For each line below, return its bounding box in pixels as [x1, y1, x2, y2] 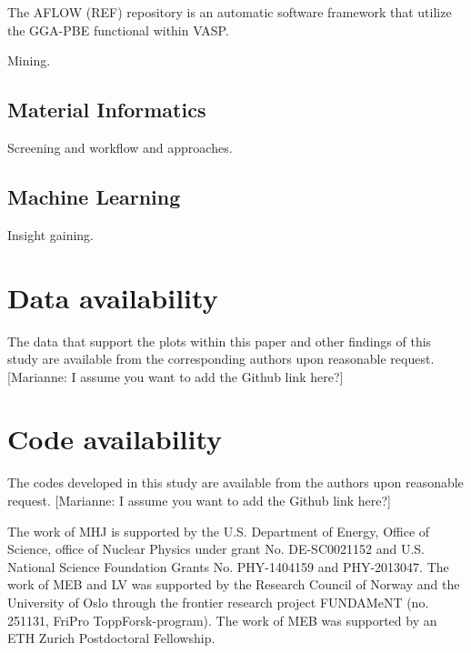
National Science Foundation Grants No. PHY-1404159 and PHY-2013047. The [7, 557, 449, 576]
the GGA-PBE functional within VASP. [7, 20, 229, 39]
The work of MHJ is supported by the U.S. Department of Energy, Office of [7, 521, 430, 540]
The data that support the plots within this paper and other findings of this [7, 331, 432, 350]
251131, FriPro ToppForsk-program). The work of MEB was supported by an [7, 610, 437, 629]
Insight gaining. [7, 225, 94, 244]
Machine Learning [7, 182, 181, 210]
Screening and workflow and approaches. [7, 137, 233, 156]
